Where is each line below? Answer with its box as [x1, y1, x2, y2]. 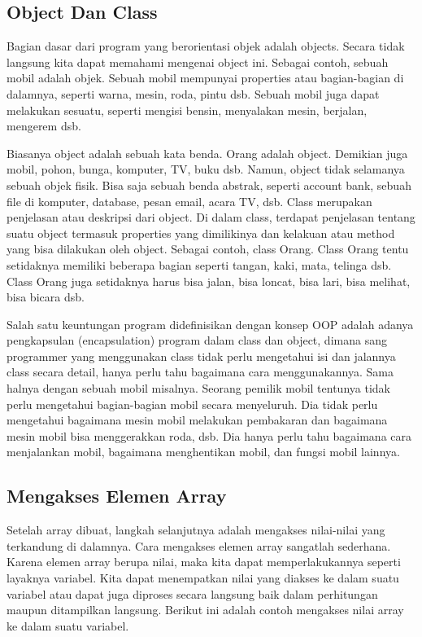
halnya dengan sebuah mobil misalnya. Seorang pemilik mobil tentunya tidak [7, 380, 390, 397]
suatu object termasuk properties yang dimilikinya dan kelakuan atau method [7, 224, 395, 241]
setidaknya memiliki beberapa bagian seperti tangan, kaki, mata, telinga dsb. [7, 256, 392, 273]
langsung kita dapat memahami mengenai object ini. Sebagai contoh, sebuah [7, 53, 389, 70]
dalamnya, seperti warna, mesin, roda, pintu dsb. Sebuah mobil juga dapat [7, 85, 380, 102]
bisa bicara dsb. [7, 288, 85, 305]
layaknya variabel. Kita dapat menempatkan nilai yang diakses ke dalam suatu [7, 569, 399, 586]
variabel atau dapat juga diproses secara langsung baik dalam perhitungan [7, 585, 378, 602]
